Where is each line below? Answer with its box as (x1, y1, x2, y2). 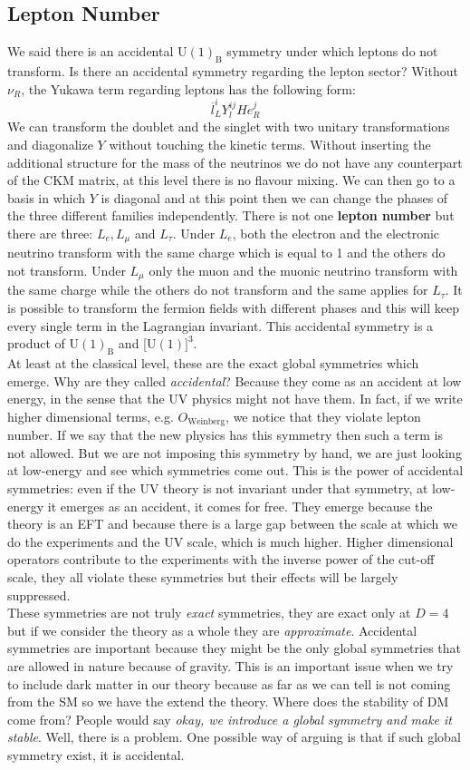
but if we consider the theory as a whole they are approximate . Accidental (7, 620, 417, 639)
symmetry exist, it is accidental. (7, 745, 185, 764)
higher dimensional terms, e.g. (7, 406, 174, 425)
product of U (7, 334, 80, 353)
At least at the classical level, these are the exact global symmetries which (7, 353, 419, 372)
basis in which (7, 188, 86, 207)
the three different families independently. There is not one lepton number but (7, 206, 455, 225)
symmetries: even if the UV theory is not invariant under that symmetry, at (7, 478, 428, 497)
